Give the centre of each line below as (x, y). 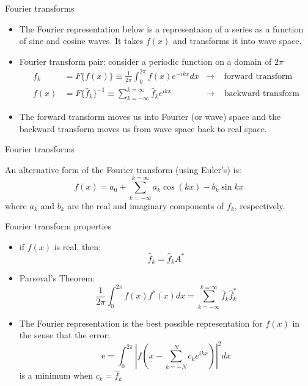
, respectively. (260, 205)
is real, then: (78, 246)
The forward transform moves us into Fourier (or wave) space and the (150, 117)
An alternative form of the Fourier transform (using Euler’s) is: (123, 169)
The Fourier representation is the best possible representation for (141, 323)
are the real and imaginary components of (146, 205)
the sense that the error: (64, 335)
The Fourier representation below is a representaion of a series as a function (161, 28)
